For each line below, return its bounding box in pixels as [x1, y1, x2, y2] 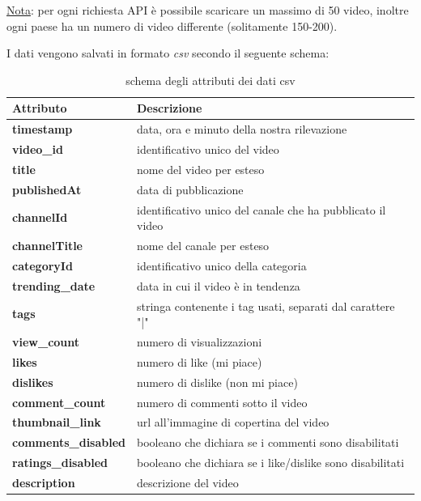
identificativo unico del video [137, 141, 279, 158]
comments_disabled [12, 434, 126, 451]
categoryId [12, 257, 73, 274]
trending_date [12, 277, 96, 294]
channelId [12, 209, 68, 226]
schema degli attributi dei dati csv [125, 71, 296, 88]
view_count [12, 333, 80, 350]
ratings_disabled [12, 454, 108, 471]
